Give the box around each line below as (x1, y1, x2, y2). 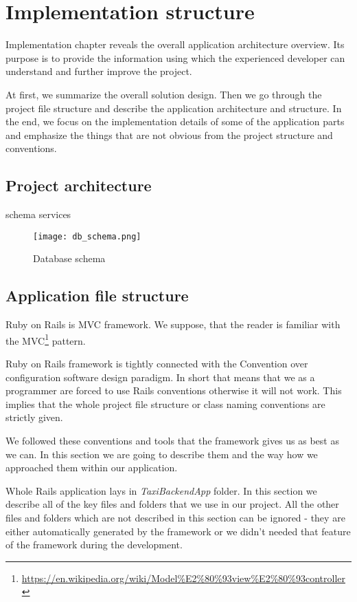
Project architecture (5, 175, 152, 196)
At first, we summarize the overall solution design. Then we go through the (5, 87, 322, 101)
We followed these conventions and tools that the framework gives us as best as (5, 433, 339, 447)
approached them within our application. (5, 460, 178, 475)
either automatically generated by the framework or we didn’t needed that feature (5, 524, 351, 538)
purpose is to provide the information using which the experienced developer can (5, 50, 345, 65)
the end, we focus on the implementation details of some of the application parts (5, 114, 345, 129)
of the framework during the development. (5, 537, 183, 552)
